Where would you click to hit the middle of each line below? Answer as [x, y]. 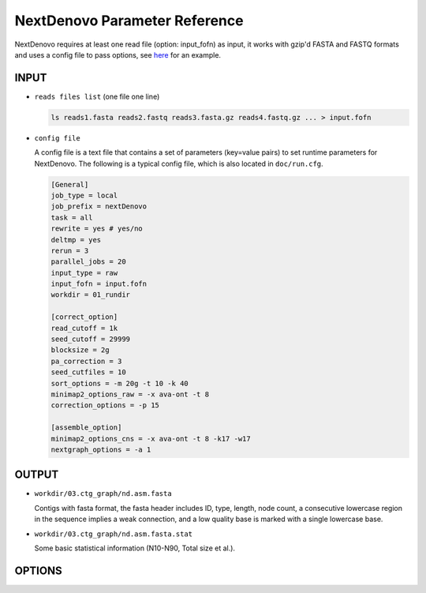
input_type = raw [84, 273]
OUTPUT [37, 475]
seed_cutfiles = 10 [88, 372]
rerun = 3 [70, 250]
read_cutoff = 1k [84, 328]
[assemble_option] [86, 428]
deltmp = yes [76, 240]
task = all [72, 218]
